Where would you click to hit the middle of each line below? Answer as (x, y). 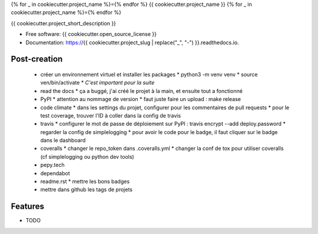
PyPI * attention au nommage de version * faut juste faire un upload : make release (141, 99)
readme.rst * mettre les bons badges (85, 182)
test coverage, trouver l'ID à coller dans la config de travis (111, 115)
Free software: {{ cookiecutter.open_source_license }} (91, 34)
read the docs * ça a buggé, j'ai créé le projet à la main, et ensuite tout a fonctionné (141, 91)
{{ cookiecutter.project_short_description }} (63, 23)
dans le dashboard (63, 141)
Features (27, 207)
